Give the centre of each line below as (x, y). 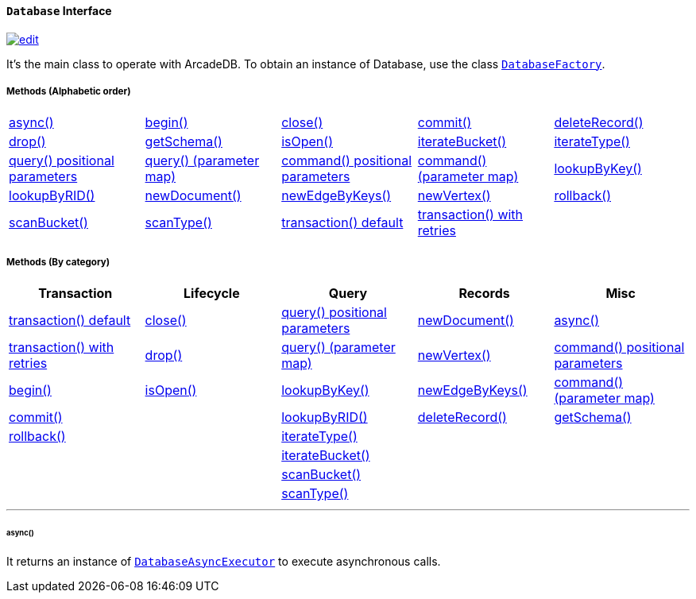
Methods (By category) (58, 262)
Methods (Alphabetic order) (69, 91)
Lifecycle (212, 294)
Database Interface (59, 11)
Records (484, 294)
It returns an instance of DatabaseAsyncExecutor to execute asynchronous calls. (224, 561)
